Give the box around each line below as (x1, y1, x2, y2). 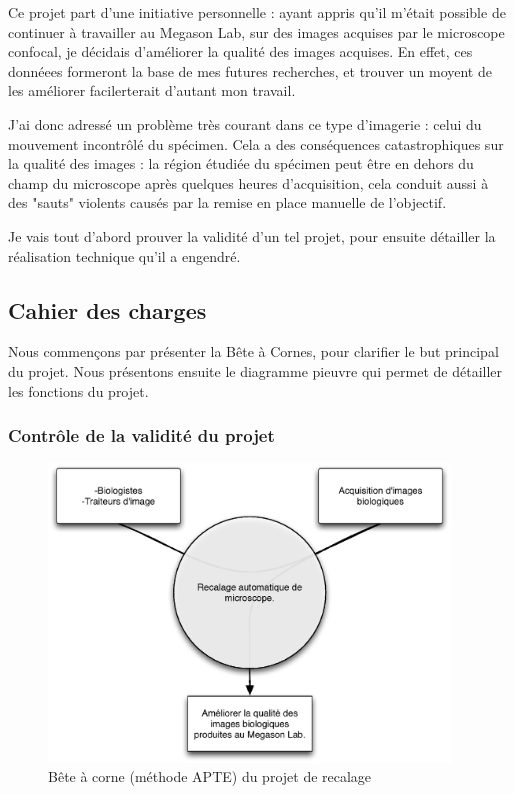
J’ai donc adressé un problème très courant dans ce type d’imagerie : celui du (8, 113, 482, 134)
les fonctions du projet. (8, 380, 149, 401)
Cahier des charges (8, 294, 207, 325)
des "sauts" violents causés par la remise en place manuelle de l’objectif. (8, 192, 447, 213)
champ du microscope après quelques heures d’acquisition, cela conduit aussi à (8, 172, 489, 193)
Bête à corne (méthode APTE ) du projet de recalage (48, 766, 372, 787)
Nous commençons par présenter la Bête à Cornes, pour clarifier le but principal (8, 341, 499, 362)
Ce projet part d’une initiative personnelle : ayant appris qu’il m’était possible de (8, 2, 506, 22)
